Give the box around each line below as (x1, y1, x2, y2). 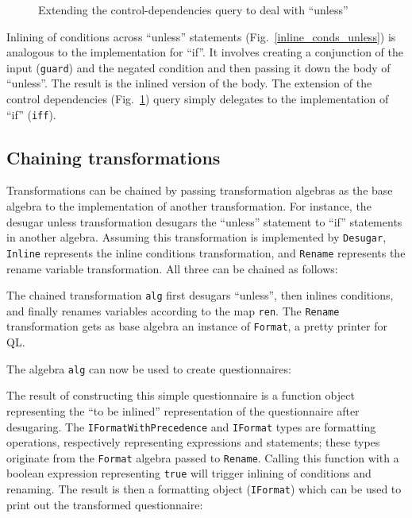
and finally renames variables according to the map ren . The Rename (6, 302, 340, 319)
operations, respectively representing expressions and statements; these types (6, 434, 380, 450)
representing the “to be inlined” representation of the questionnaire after (6, 402, 360, 419)
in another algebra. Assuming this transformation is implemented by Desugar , (6, 229, 387, 245)
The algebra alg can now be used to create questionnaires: (6, 360, 291, 377)
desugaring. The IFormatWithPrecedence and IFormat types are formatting (6, 418, 376, 435)
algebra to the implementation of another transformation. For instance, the (6, 198, 372, 215)
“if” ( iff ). (6, 106, 56, 122)
